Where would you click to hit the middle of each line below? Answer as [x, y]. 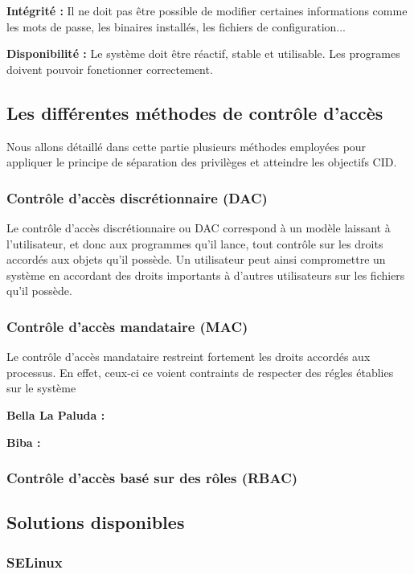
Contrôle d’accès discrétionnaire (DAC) [137, 197]
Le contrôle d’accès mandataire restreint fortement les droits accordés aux [189, 357]
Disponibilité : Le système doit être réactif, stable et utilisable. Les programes [203, 53]
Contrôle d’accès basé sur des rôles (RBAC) [152, 478]
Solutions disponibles [96, 522]
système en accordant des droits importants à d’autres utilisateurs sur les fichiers [206, 275]
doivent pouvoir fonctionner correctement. [110, 69]
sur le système [41, 388]
